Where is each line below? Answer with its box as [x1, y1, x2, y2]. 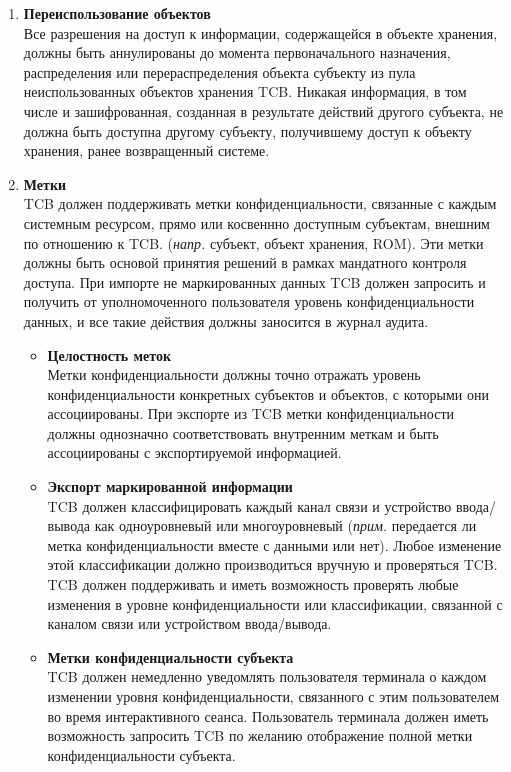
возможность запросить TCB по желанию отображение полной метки [47, 725, 473, 746]
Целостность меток [47, 344, 172, 365]
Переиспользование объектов [23, 3, 211, 23]
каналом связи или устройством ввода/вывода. [47, 613, 332, 634]
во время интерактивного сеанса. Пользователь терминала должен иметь [47, 705, 489, 726]
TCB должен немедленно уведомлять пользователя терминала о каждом [47, 666, 487, 687]
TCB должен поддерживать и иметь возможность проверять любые [47, 574, 459, 595]
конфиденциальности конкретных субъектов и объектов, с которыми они [47, 383, 489, 404]
